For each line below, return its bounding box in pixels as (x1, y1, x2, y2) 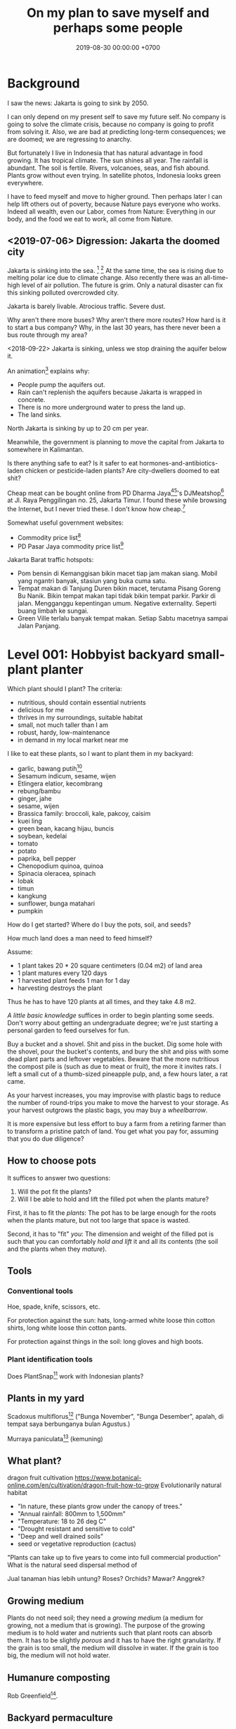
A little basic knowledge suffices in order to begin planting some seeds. (7, 1011, 214, 1020)
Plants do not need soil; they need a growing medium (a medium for (7, 1613, 204, 1623)
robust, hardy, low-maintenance (17, 728, 110, 737)
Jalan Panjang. (17, 622, 61, 630)
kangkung (17, 892, 47, 900)
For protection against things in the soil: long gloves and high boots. (7, 1337, 204, 1345)
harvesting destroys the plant (17, 984, 103, 992)
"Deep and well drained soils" (17, 1532, 104, 1541)
